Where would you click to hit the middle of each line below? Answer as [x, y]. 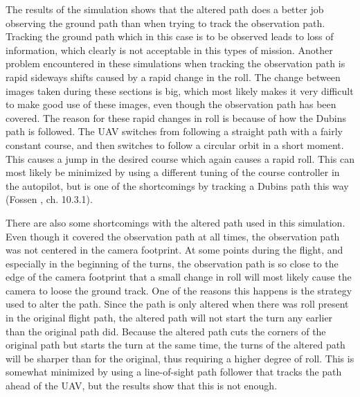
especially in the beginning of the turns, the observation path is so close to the [172, 263]
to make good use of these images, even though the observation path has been [171, 104]
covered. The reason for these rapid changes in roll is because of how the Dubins [176, 117]
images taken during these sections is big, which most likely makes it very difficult [180, 90]
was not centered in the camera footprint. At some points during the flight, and [174, 250]
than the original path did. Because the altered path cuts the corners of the [166, 331]
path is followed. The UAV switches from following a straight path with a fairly [174, 131]
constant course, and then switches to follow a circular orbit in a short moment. [175, 144]
